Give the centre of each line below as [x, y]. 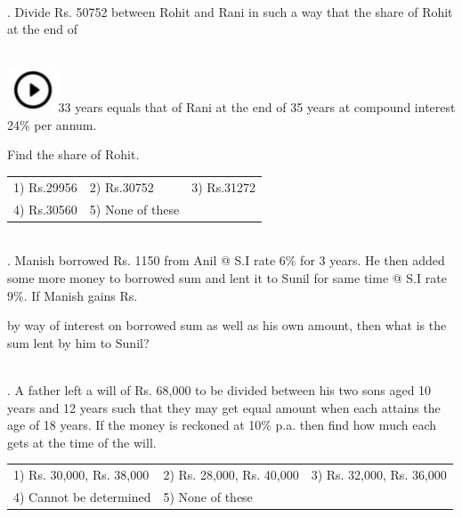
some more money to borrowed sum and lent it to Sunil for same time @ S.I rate [227, 277]
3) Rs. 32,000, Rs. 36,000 [379, 475]
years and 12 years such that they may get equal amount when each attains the [224, 407]
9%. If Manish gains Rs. [73, 295]
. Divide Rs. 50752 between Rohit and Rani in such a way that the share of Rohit [230, 11]
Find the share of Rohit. [73, 154]
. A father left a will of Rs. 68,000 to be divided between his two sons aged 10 [219, 389]
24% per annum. [52, 124]
